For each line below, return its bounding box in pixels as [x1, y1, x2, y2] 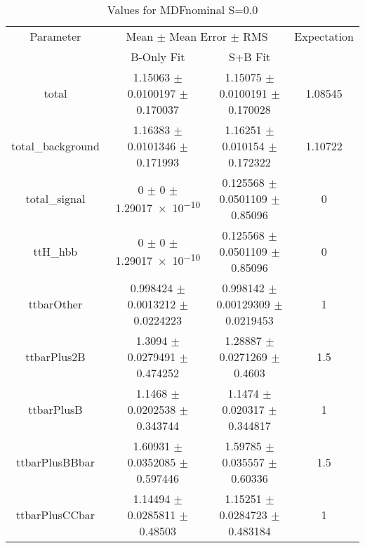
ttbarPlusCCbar [15, 507, 95, 523]
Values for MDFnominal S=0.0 [107, 1, 258, 18]
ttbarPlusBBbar [15, 454, 95, 470]
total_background [11, 138, 100, 154]
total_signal [25, 190, 86, 207]
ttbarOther [28, 296, 83, 312]
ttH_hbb [33, 243, 78, 259]
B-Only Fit [131, 48, 185, 65]
